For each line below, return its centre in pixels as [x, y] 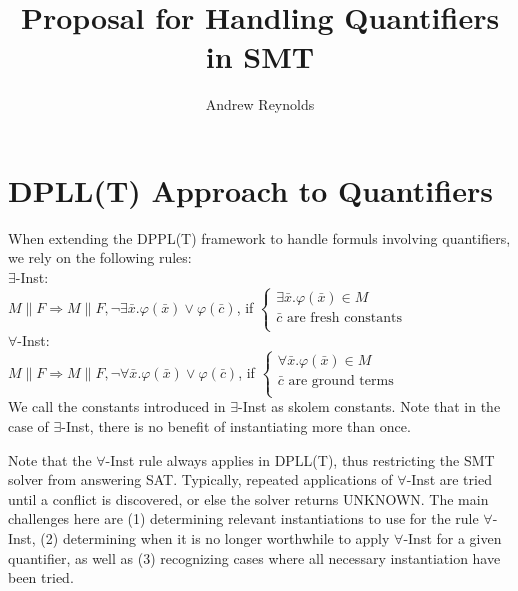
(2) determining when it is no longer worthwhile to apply [215, 537]
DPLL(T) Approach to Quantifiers [250, 189]
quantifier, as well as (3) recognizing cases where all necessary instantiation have [254, 557]
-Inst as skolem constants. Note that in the [369, 406]
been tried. [41, 577]
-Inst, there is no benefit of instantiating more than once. [236, 426]
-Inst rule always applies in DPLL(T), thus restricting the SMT [300, 459]
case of [28, 426]
